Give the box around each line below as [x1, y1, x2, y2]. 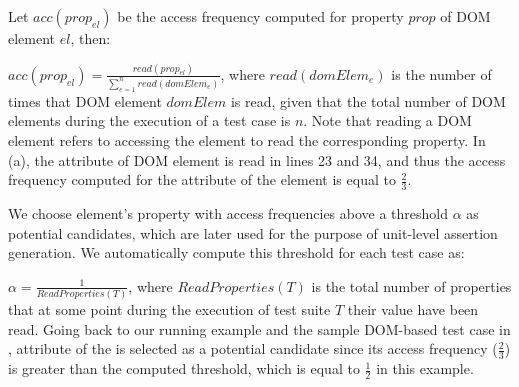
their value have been [347, 299, 479, 320]
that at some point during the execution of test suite [8, 299, 331, 320]
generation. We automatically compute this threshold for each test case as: [8, 242, 465, 263]
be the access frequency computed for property [117, 6, 404, 26]
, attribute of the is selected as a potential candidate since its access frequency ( [8, 338, 498, 359]
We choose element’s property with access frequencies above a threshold [8, 202, 449, 223]
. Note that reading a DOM [303, 110, 472, 131]
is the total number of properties [311, 275, 512, 296]
